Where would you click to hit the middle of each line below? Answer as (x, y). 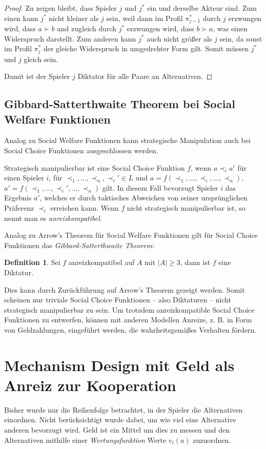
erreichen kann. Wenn (85, 208)
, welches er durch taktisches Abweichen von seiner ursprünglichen (144, 198)
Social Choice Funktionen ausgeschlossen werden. (81, 150)
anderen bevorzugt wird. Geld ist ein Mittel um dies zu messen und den (117, 430)
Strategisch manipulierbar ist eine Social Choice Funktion (95, 167)
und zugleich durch (87, 28)
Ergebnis (18, 198)
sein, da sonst (241, 38)
